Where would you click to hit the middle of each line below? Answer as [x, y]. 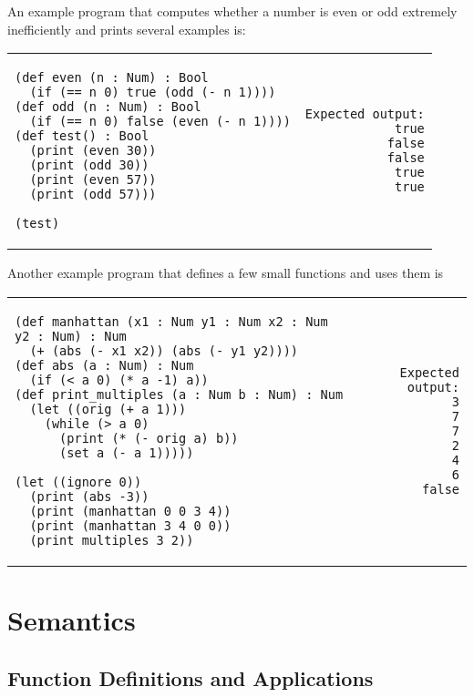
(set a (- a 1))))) [127, 452]
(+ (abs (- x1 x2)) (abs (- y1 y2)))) [164, 350]
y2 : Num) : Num [71, 336]
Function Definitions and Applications [191, 677]
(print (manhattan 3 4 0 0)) [130, 525]
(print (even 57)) [93, 180]
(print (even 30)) [93, 151]
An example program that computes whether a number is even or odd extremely [232, 11]
